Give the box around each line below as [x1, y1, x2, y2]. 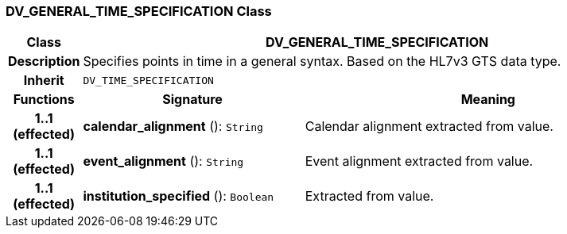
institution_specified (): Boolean [83, 188, 274, 205]
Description [8, 53, 80, 70]
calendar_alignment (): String [83, 118, 263, 135]
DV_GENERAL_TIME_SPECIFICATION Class [6, 3, 272, 19]
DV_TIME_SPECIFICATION [83, 74, 214, 86]
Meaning [460, 91, 515, 108]
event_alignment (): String [83, 153, 244, 170]
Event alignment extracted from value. [305, 153, 534, 170]
